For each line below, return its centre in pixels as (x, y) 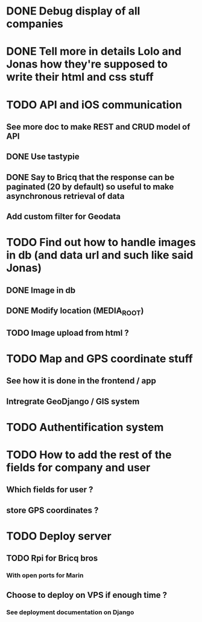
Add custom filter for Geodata (63, 217)
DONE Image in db (41, 290)
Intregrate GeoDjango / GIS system (73, 401)
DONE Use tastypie (43, 157)
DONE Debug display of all (73, 11)
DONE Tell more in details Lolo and (94, 52)
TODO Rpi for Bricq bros (52, 558)
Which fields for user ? (50, 490)
